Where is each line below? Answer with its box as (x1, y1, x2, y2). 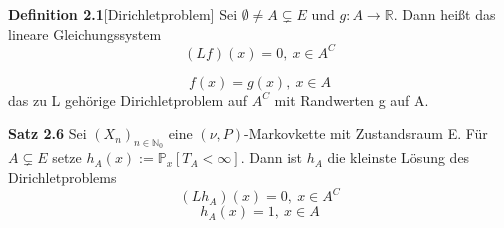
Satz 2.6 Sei (8, 123, 87, 144)
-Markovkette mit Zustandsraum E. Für (244, 123, 488, 144)
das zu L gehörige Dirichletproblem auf (8, 89, 247, 110)
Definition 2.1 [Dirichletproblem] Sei (8, 4, 238, 24)
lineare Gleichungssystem (8, 23, 162, 44)
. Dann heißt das (393, 4, 496, 24)
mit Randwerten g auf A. (274, 89, 429, 110)
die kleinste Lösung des (327, 147, 470, 168)
